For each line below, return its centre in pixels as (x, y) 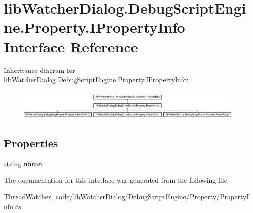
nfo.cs (13, 206)
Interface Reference (71, 46)
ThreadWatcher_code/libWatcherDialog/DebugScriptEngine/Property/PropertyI (126, 197)
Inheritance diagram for (39, 70)
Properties (31, 143)
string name (23, 163)
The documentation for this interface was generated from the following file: (116, 180)
